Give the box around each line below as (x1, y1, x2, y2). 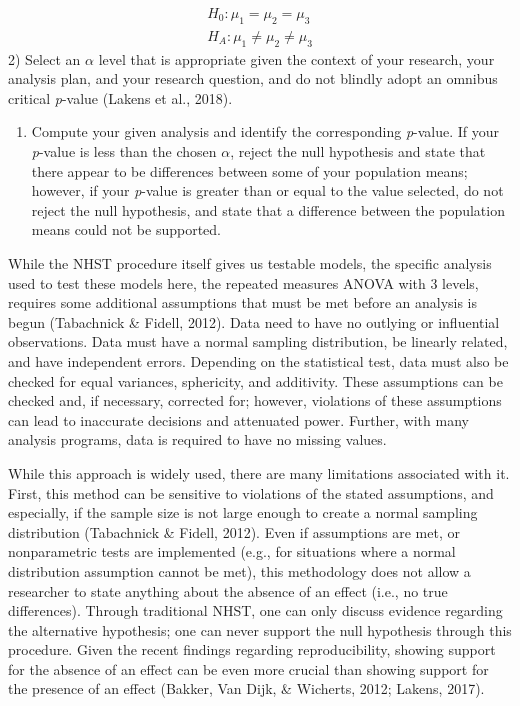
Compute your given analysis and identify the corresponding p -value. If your (31, 121, 500, 142)
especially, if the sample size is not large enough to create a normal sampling (8, 502, 478, 523)
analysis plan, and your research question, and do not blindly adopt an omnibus (8, 68, 498, 89)
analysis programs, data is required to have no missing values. (8, 429, 387, 450)
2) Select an (8, 48, 81, 69)
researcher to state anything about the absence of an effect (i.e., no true (8, 580, 448, 601)
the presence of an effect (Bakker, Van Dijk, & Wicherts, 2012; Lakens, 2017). (8, 678, 485, 699)
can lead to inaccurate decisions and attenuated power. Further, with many (8, 409, 469, 430)
